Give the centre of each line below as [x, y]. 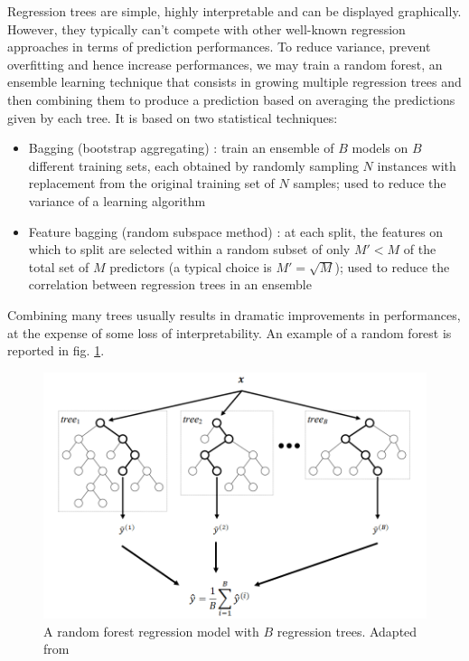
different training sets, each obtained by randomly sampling [193, 165]
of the [420, 249]
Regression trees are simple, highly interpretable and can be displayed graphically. [234, 11]
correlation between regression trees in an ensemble [170, 284]
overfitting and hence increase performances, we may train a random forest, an [225, 64]
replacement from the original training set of [151, 183]
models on [380, 148]
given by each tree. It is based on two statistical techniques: [173, 117]
